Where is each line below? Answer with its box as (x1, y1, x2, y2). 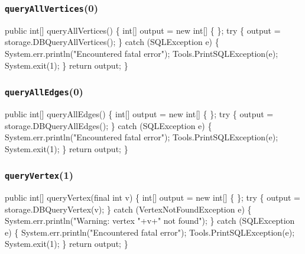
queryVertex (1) (5, 168, 74, 182)
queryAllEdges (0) (5, 84, 83, 99)
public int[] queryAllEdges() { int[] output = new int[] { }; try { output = (5, 107, 274, 120)
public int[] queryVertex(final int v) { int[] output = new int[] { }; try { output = (5, 191, 300, 204)
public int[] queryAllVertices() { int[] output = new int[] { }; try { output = (5, 24, 281, 36)
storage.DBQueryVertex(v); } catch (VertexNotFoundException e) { (5, 202, 252, 215)
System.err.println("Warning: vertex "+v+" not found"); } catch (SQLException (5, 214, 295, 227)
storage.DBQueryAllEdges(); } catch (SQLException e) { (5, 119, 212, 131)
